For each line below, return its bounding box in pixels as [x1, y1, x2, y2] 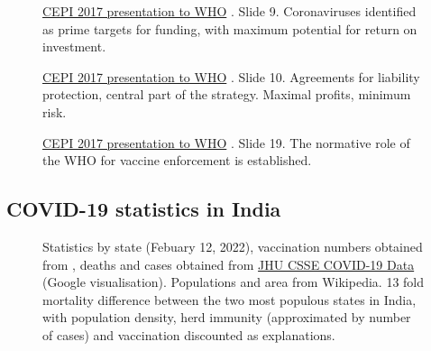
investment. [42, 37, 106, 56]
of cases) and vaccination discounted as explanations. [42, 325, 335, 344]
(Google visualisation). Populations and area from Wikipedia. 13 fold [42, 272, 425, 291]
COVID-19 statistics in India [6, 195, 281, 223]
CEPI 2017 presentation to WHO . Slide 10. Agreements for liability [42, 67, 420, 86]
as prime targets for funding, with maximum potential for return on [42, 19, 417, 38]
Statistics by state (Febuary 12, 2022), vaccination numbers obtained [42, 236, 423, 255]
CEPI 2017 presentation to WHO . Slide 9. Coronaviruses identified [42, 2, 417, 20]
